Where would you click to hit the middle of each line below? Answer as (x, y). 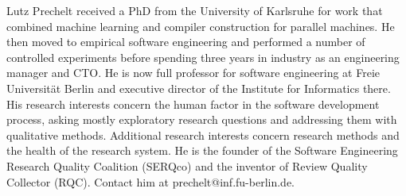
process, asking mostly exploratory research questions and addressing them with (202, 119)
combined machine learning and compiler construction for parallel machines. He (201, 26)
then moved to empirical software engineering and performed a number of (186, 42)
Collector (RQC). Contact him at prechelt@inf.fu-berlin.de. (151, 181)
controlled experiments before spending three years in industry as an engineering (203, 57)
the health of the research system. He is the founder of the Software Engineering (202, 150)
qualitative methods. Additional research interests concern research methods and (203, 135)
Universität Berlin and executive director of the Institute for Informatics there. (199, 88)
